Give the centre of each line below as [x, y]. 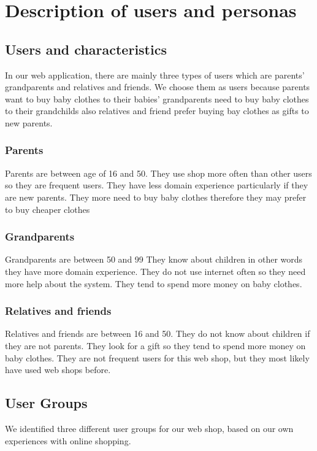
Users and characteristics [86, 49]
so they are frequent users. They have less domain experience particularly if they [157, 185]
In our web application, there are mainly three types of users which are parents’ [155, 75]
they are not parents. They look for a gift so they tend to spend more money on [155, 345]
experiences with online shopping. [68, 440]
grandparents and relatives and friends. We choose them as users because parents [158, 87]
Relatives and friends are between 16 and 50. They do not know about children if [158, 333]
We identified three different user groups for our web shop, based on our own [149, 428]
